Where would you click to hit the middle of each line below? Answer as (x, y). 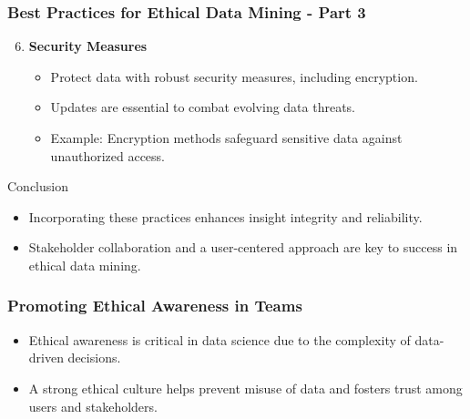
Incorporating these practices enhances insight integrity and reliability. (225, 216)
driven (46, 358)
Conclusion (38, 186)
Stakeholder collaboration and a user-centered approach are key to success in (243, 247)
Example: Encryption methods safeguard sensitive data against (226, 138)
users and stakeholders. (93, 406)
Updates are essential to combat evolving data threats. (203, 107)
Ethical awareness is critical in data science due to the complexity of (220, 339)
